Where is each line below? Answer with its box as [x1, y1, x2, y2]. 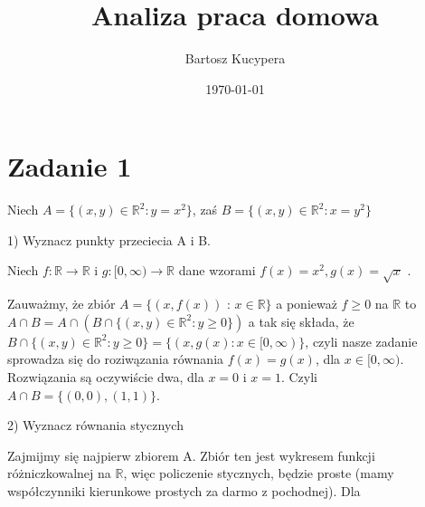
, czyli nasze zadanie [305, 331, 418, 350]
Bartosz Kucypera [184, 49, 286, 68]
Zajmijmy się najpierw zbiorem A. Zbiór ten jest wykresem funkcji [7, 445, 375, 464]
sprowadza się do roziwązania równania [7, 349, 224, 368]
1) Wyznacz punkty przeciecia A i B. [7, 230, 211, 249]
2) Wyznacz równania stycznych [7, 416, 184, 435]
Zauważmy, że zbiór [7, 294, 116, 313]
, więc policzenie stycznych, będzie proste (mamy [123, 464, 394, 483]
